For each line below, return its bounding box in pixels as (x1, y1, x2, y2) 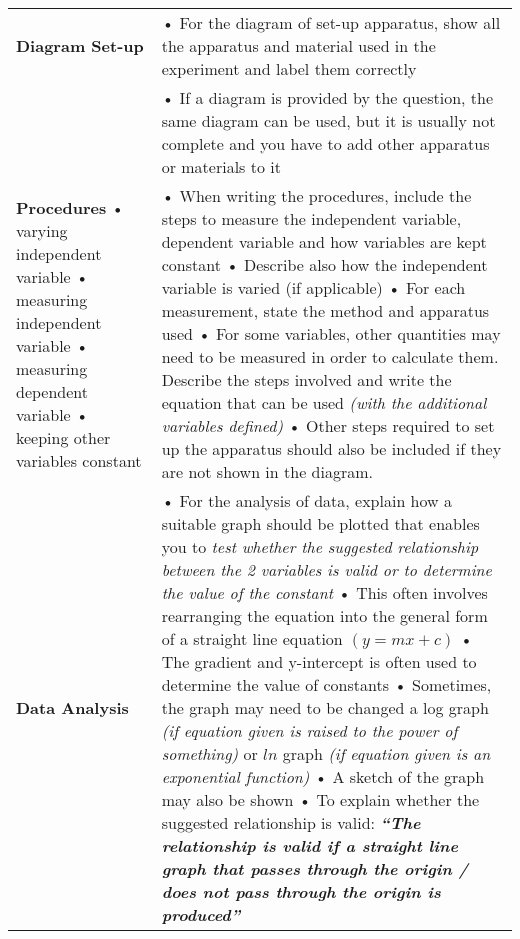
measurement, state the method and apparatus (161, 299, 490, 322)
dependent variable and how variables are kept (161, 230, 487, 253)
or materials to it (161, 155, 281, 178)
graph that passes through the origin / (161, 857, 468, 880)
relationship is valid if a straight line (161, 834, 458, 857)
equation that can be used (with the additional (161, 391, 487, 414)
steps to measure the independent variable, (161, 207, 462, 230)
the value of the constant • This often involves (161, 581, 488, 604)
